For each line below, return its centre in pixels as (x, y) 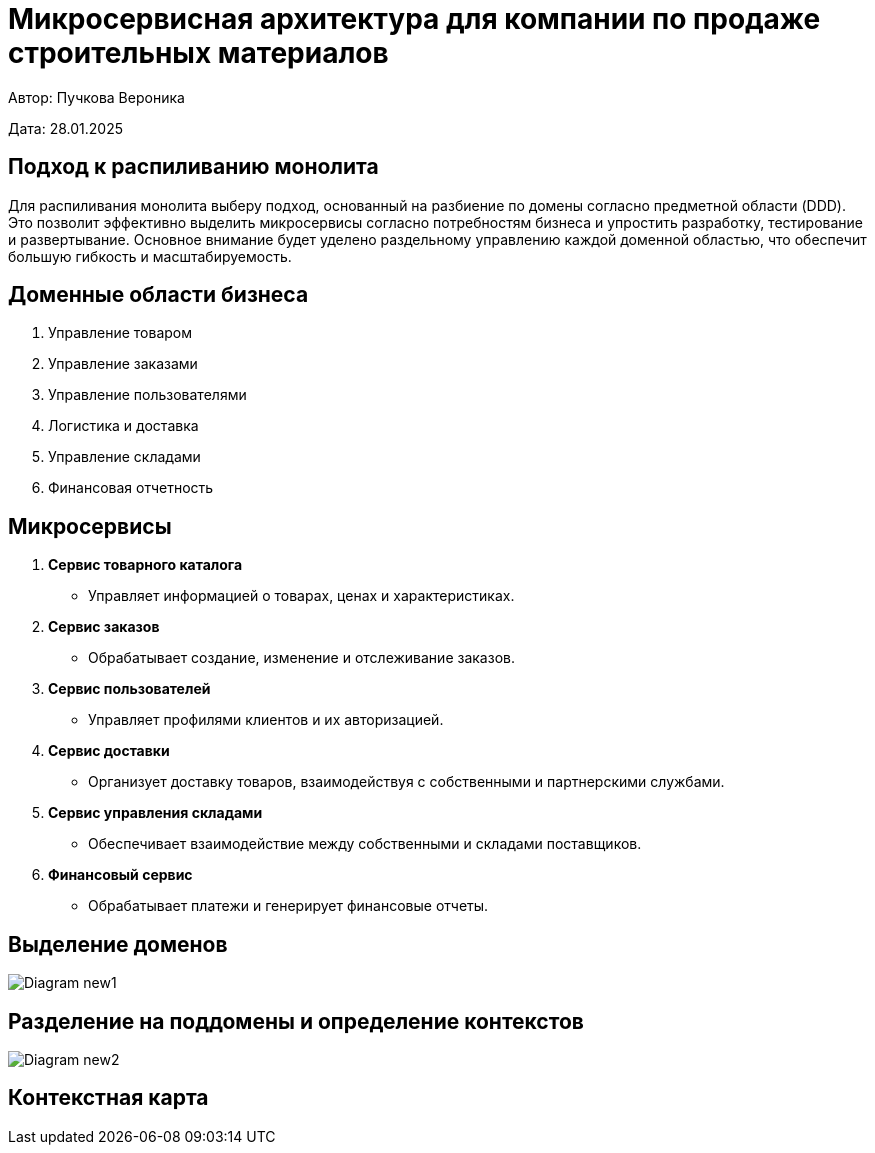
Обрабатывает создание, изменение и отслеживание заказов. (301, 658)
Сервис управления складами (155, 813)
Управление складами (124, 457)
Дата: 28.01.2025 (66, 128)
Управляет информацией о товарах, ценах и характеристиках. (301, 596)
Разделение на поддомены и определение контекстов (296, 1021)
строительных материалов (198, 53)
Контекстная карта (108, 1098)
